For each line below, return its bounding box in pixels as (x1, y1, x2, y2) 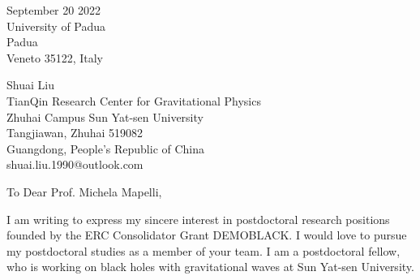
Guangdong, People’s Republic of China (6, 140, 205, 157)
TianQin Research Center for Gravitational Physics (6, 92, 261, 109)
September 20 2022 (6, 2, 101, 18)
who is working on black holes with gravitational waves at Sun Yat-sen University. (6, 258, 414, 275)
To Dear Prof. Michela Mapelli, (6, 183, 162, 200)
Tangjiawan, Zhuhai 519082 (6, 124, 144, 141)
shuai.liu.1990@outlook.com (6, 156, 144, 173)
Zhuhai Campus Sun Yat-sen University (6, 108, 204, 125)
